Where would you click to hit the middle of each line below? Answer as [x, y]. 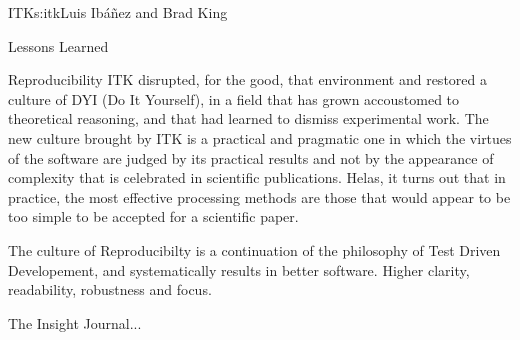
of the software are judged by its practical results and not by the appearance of [251, 157]
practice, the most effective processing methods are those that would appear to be [259, 196]
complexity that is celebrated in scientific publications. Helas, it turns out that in [257, 177]
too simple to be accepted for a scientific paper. [153, 216]
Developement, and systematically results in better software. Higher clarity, [239, 269]
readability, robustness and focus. [110, 289]
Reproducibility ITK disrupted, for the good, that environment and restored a [247, 79]
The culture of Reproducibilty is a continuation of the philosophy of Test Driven [254, 249]
